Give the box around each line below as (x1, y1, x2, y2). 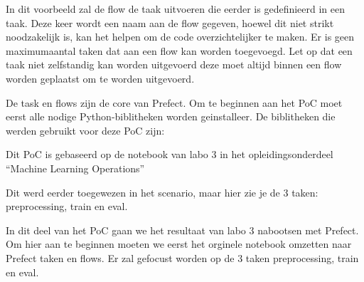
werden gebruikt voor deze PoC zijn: (6, 122, 165, 137)
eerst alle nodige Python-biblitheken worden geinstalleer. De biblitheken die (6, 109, 336, 124)
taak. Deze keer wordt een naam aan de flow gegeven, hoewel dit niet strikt (6, 15, 334, 30)
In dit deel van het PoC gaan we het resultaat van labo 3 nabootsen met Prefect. (6, 222, 359, 237)
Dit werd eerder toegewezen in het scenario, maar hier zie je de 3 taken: (6, 184, 318, 199)
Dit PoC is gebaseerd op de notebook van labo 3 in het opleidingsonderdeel (6, 147, 333, 162)
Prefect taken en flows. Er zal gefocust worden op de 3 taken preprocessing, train (6, 250, 359, 265)
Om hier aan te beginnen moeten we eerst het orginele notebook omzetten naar (6, 236, 352, 251)
